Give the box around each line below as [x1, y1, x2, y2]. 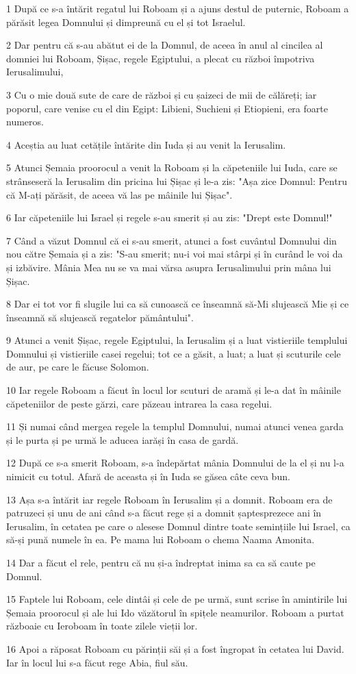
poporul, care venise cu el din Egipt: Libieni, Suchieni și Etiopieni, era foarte [6, 101, 328, 115]
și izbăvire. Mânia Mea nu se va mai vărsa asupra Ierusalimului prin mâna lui [6, 260, 331, 274]
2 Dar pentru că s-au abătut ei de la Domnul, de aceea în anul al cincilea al [6, 38, 323, 52]
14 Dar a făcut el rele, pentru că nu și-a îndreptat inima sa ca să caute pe [6, 556, 316, 569]
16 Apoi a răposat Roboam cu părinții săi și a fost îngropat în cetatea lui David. [6, 641, 344, 656]
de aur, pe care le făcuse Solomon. [6, 360, 149, 374]
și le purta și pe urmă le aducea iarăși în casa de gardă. [6, 432, 239, 447]
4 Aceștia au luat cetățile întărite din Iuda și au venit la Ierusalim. [6, 137, 286, 151]
